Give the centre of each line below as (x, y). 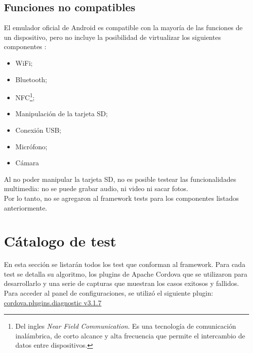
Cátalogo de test (60, 241)
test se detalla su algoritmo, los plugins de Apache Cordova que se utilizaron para (126, 274)
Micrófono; (31, 146)
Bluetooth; (31, 79)
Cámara (27, 163)
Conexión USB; (38, 130)
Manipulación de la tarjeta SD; (62, 114)
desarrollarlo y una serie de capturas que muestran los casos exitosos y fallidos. (122, 283)
